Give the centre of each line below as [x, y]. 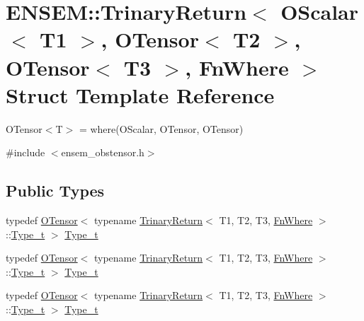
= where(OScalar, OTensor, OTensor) [161, 128]
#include [25, 152]
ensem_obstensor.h [103, 152]
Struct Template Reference [140, 94]
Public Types [55, 191]
